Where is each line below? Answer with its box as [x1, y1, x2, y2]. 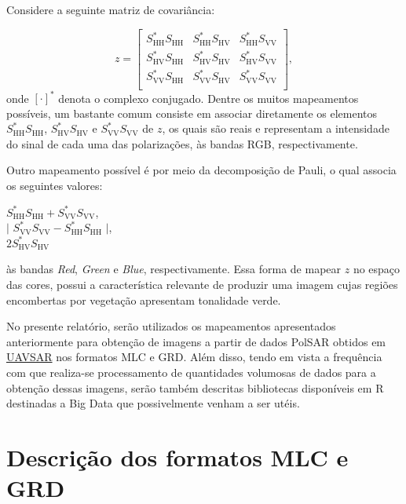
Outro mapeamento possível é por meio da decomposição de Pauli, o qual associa [6, 162, 397, 178]
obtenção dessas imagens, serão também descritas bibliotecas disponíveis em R [6, 379, 384, 396]
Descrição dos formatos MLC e [6, 440, 349, 473]
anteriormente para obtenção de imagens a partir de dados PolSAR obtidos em [6, 333, 386, 349]
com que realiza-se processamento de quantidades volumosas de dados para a [6, 364, 376, 380]
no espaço [353, 261, 401, 277]
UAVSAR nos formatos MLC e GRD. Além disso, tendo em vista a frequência [6, 349, 382, 365]
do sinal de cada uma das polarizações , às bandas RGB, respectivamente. [6, 135, 358, 152]
